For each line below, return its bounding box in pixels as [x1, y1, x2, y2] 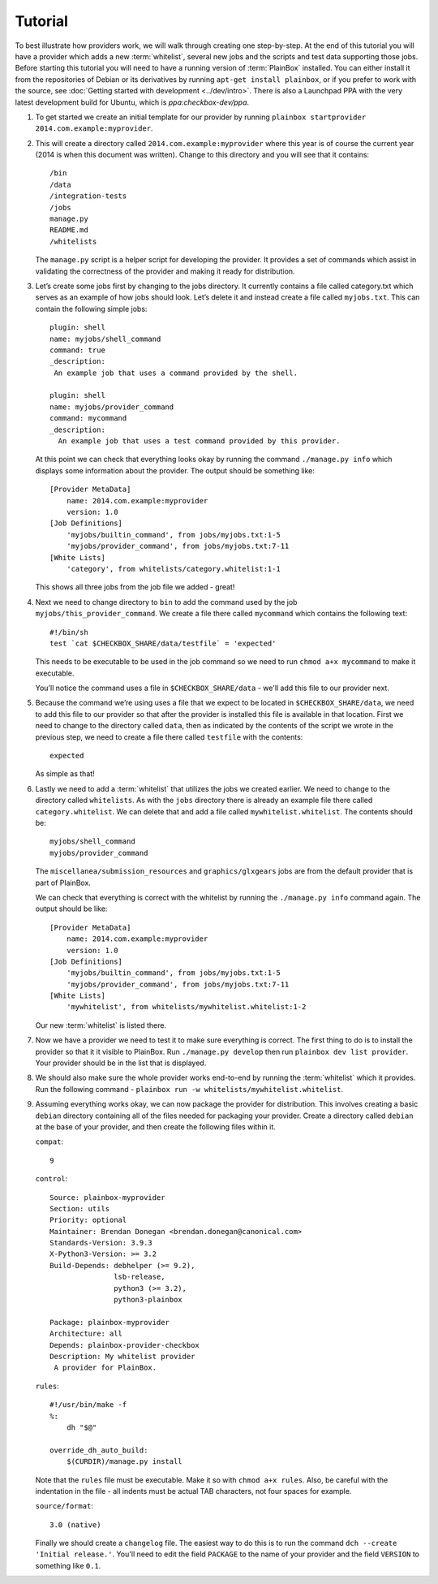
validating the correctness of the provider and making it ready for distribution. [35, 266, 295, 276]
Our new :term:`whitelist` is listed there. [35, 1020, 166, 1030]
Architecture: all [49, 1329, 123, 1339]
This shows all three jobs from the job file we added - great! [35, 582, 235, 592]
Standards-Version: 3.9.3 [49, 1238, 153, 1248]
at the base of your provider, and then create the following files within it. [35, 1121, 276, 1132]
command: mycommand [49, 414, 127, 423]
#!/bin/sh [49, 628, 88, 637]
